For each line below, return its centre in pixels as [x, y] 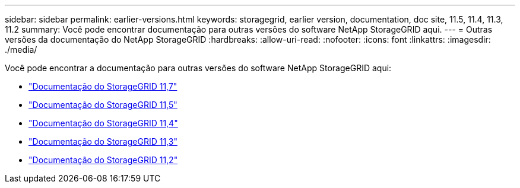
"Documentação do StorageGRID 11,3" [103, 141]
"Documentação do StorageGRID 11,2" [103, 160]
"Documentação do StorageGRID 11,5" [103, 105]
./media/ [21, 50]
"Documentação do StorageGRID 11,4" [103, 123]
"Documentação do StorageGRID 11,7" [103, 86]
